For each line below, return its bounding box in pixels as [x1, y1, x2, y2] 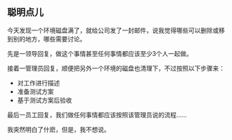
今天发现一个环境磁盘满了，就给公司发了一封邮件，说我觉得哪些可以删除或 [7, 26, 219, 34]
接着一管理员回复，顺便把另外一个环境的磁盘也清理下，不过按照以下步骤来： [7, 64, 225, 72]
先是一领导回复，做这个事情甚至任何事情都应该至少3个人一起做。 [7, 49, 193, 57]
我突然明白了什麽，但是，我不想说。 [7, 125, 110, 133]
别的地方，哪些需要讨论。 [12, 34, 86, 43]
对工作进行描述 [17, 79, 60, 87]
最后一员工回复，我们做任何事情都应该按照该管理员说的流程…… [7, 110, 188, 119]
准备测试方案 [17, 87, 54, 95]
